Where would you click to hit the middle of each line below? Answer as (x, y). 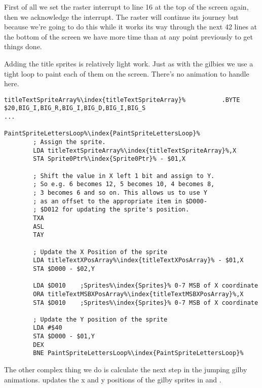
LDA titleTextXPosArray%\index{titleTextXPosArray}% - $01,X (138, 260)
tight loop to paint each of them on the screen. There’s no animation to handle (127, 73)
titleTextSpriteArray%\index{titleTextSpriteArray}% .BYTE (122, 100)
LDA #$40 (48, 328)
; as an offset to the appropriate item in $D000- (120, 201)
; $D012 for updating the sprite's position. (111, 210)
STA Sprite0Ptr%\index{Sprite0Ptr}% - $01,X (109, 159)
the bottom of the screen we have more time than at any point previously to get (129, 36)
